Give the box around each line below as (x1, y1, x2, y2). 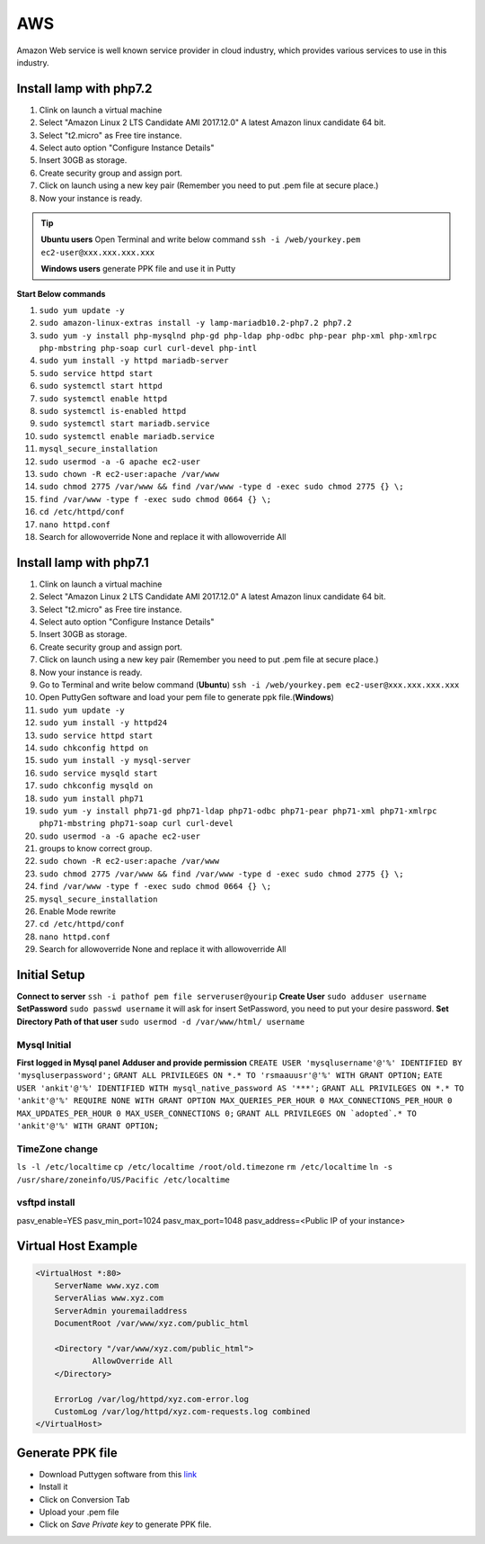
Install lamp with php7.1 (16, 554, 149, 570)
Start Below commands (16, 288, 106, 299)
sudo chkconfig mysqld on (39, 781, 154, 791)
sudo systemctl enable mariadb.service (39, 431, 215, 441)
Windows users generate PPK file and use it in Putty (40, 264, 236, 274)
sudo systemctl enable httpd (39, 393, 168, 404)
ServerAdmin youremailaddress (54, 1306, 188, 1315)
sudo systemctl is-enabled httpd (39, 406, 187, 417)
